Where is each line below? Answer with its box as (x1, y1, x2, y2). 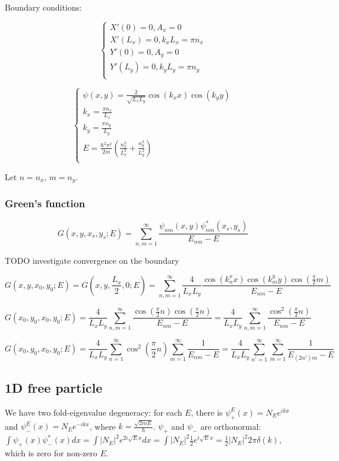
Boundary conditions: (5, 1, 82, 13)
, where (89, 420, 116, 432)
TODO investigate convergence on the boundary (5, 254, 180, 266)
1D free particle (5, 379, 102, 397)
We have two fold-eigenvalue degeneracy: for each (5, 406, 182, 418)
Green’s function (5, 196, 85, 211)
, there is (191, 406, 223, 418)
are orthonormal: (200, 420, 261, 432)
